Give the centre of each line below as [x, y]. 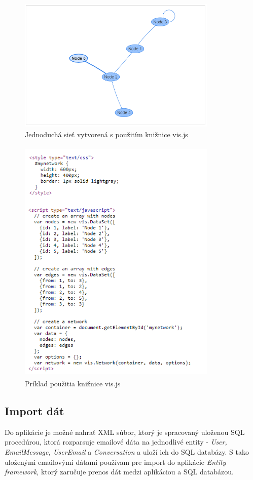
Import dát [34, 410]
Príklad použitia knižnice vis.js [73, 383]
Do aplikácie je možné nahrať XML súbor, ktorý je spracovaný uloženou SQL [125, 432]
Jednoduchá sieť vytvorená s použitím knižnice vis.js [106, 134]
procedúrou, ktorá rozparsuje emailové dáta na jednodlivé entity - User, [116, 442]
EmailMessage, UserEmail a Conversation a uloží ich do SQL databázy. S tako [127, 451]
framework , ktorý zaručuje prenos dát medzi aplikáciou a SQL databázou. [119, 472]
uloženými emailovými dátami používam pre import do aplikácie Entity [115, 462]
